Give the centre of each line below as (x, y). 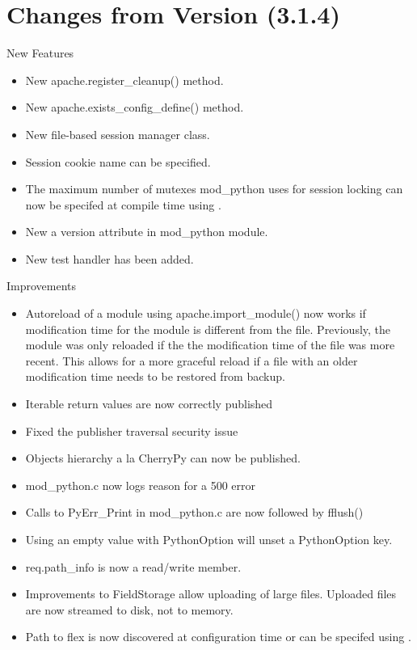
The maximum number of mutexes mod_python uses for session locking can (214, 189)
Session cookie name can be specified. (118, 161)
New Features (40, 53)
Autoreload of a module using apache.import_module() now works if (196, 313)
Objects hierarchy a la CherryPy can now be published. (163, 458)
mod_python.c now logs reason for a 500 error (141, 485)
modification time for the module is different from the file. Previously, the (208, 329)
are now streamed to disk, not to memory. (129, 609)
